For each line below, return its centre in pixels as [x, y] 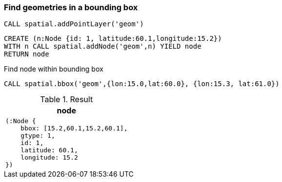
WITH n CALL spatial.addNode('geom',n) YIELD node [103, 46]
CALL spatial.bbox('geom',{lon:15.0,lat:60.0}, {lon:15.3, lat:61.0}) [142, 84]
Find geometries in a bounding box [71, 7]
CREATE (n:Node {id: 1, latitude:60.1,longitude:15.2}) [113, 39]
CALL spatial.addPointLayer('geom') [74, 24]
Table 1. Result [67, 100]
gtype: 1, [38, 136]
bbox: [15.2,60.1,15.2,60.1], [74, 128]
